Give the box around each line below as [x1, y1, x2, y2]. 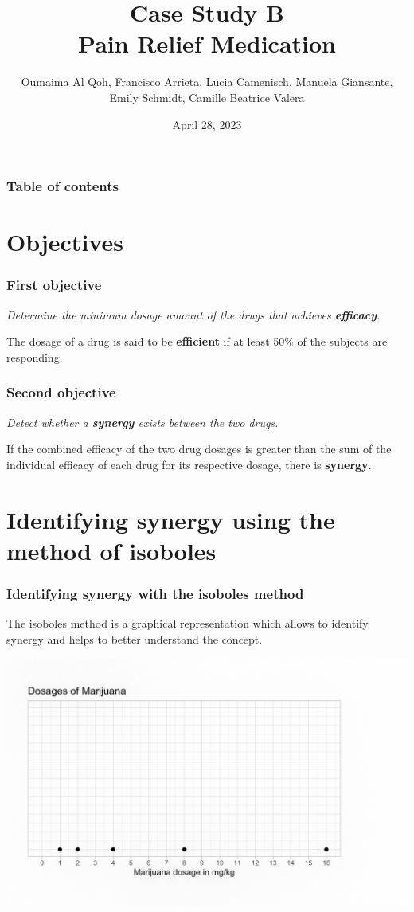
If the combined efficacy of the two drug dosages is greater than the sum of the [6, 440, 392, 457]
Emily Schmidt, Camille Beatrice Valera [109, 88, 305, 105]
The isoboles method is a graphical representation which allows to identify [6, 615, 369, 632]
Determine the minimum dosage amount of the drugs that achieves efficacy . [6, 306, 381, 323]
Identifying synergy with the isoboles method [6, 583, 304, 603]
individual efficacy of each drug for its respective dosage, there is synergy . [6, 456, 372, 472]
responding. [6, 348, 63, 365]
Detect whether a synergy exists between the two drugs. [6, 413, 279, 430]
